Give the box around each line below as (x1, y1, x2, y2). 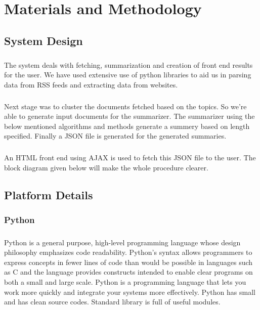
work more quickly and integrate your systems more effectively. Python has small (4, 286, 255, 297)
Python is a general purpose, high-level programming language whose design (4, 237, 241, 247)
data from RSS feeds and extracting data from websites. (4, 79, 178, 90)
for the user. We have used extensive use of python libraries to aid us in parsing (4, 69, 251, 80)
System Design (4, 32, 83, 48)
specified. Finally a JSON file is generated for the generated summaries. (4, 130, 227, 141)
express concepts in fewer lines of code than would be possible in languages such (4, 256, 253, 267)
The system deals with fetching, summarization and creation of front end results (4, 59, 253, 70)
